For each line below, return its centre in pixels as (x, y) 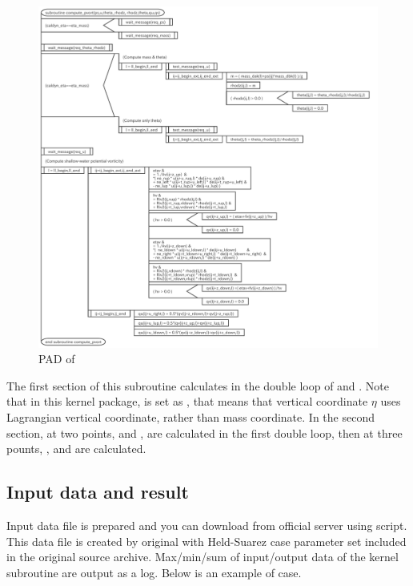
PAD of (57, 359)
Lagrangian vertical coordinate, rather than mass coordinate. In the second (190, 417)
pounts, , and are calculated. (76, 449)
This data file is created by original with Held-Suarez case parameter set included (206, 541)
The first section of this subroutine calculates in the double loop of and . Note (198, 385)
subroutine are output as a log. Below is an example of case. (154, 572)
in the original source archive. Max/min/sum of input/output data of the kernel (202, 557)
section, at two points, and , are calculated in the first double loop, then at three (204, 432)
